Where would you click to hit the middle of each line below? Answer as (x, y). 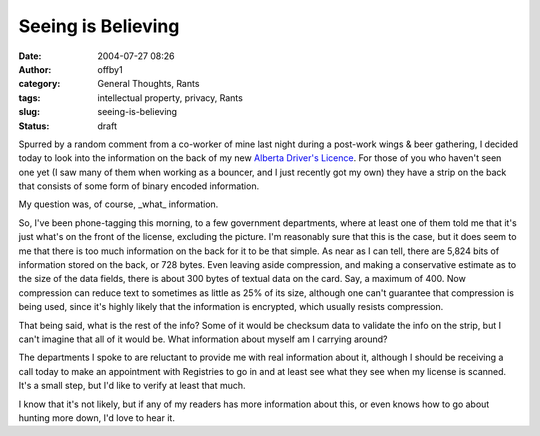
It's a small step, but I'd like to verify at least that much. (132, 386)
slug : (29, 112)
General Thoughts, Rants (148, 84)
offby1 (110, 69)
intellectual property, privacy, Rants (170, 97)
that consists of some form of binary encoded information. (139, 186)
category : (39, 84)
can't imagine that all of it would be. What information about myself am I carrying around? (203, 339)
